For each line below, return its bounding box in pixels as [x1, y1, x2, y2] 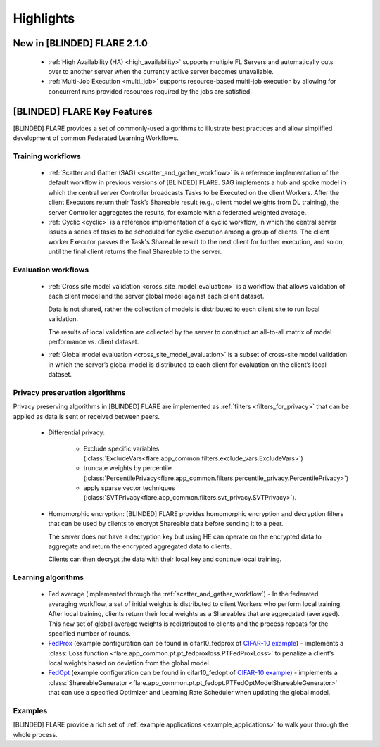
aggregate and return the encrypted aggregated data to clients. [48, 542, 232, 551]
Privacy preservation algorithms [13, 387, 126, 397]
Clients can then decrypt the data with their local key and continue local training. [48, 555, 281, 563]
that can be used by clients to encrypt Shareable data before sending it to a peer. [48, 520, 284, 528]
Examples [13, 706, 48, 716]
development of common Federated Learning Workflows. [13, 134, 179, 142]
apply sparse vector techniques [83, 484, 175, 492]
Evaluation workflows [13, 265, 89, 275]
